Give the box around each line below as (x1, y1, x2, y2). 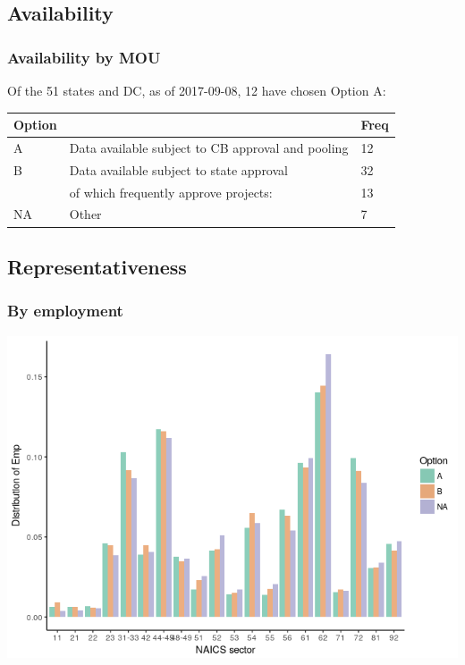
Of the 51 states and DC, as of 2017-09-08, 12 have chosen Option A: (7, 81, 386, 99)
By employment (7, 299, 123, 322)
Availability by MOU (7, 46, 161, 68)
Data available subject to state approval (69, 160, 288, 179)
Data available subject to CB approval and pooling (69, 138, 349, 156)
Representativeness (7, 252, 187, 280)
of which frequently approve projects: (69, 182, 273, 201)
